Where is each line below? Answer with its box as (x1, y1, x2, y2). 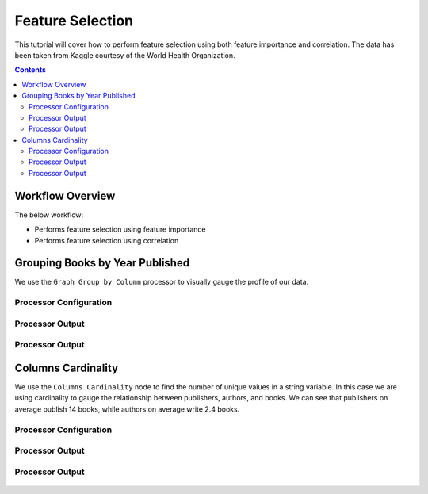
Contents (14, 65, 47, 75)
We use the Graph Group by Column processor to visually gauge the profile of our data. (14, 278, 309, 287)
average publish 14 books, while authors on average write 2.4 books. (14, 404, 240, 414)
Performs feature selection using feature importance (34, 224, 206, 234)
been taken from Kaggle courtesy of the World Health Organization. (14, 50, 235, 59)
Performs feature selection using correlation (34, 236, 179, 245)
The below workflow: (14, 210, 84, 220)
